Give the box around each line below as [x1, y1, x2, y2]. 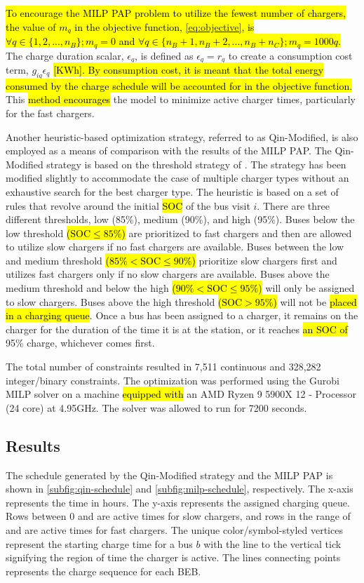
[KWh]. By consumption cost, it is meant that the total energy [53, 62, 324, 76]
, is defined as [135, 48, 194, 62]
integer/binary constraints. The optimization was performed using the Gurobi [6, 373, 339, 387]
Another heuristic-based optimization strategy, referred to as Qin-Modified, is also [6, 129, 358, 144]
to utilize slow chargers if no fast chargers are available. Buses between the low [6, 239, 344, 254]
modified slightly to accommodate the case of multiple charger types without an [6, 170, 349, 185]
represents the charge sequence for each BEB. [6, 563, 201, 578]
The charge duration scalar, [6, 48, 124, 62]
